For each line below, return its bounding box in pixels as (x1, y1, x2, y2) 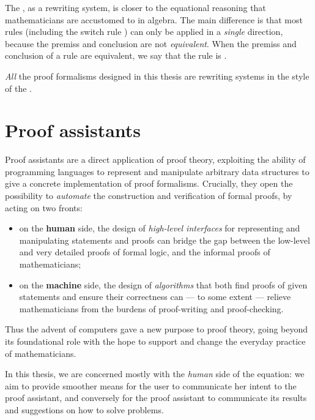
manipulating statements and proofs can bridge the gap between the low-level (19, 233, 310, 246)
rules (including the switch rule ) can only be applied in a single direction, (5, 25, 283, 38)
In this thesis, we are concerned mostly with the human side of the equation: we (5, 367, 305, 380)
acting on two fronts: (5, 201, 83, 214)
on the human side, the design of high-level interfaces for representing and (19, 222, 300, 234)
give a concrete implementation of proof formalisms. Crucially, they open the (5, 177, 293, 190)
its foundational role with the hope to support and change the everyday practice (5, 335, 306, 347)
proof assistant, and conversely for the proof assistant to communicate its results (5, 391, 307, 404)
